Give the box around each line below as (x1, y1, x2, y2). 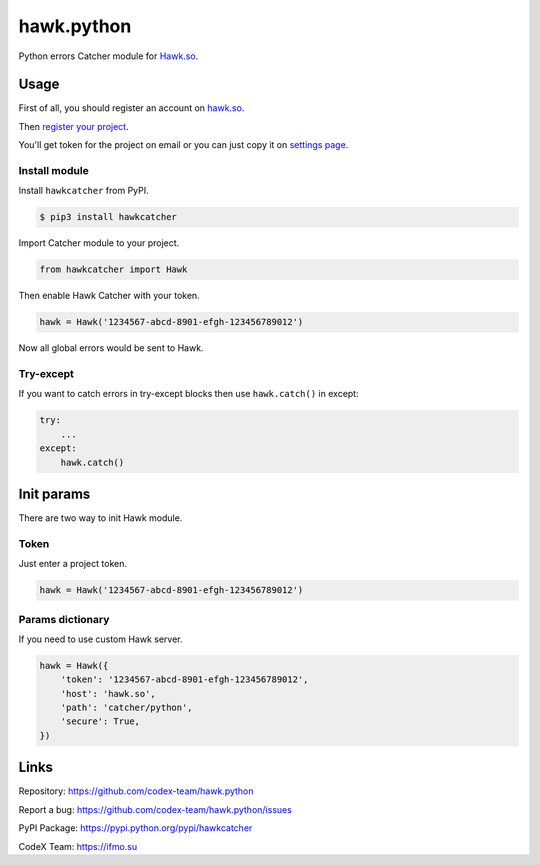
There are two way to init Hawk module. (18, 512, 183, 524)
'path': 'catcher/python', (60, 702, 194, 714)
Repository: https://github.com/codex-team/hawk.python (18, 785, 254, 797)
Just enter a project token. (18, 558, 127, 570)
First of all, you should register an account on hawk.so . (18, 102, 245, 114)
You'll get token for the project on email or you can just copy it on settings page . (18, 139, 349, 151)
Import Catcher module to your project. (18, 237, 180, 249)
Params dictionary (18, 612, 110, 626)
